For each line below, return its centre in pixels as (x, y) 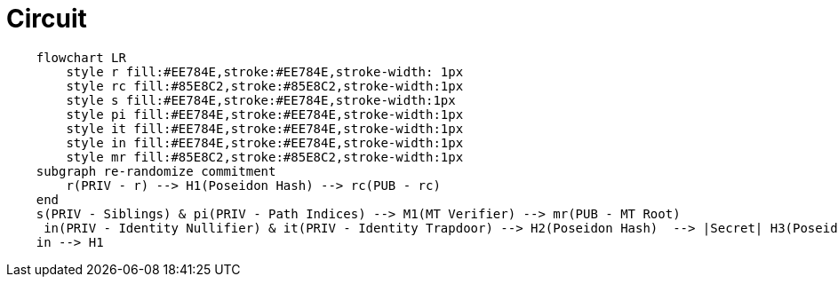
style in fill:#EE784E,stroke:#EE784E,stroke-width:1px (265, 142)
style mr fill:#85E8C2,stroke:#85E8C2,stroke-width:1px (265, 157)
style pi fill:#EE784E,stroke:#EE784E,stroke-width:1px (265, 114)
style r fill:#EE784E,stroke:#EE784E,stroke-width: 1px (265, 71)
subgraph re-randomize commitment (156, 171)
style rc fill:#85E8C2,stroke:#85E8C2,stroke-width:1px (265, 86)
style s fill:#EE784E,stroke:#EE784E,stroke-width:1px (261, 100)
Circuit (47, 19)
